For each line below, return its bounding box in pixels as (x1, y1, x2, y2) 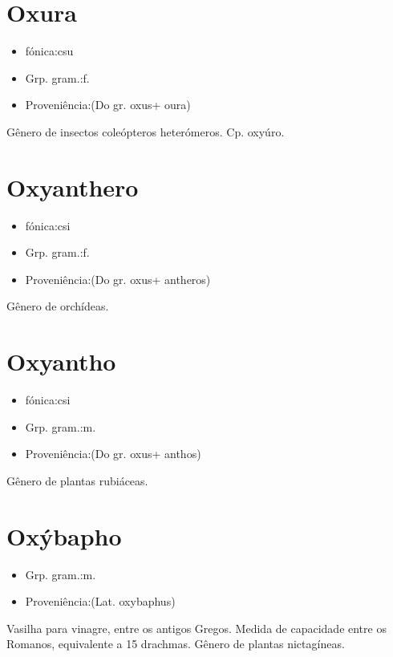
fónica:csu (25, 43, 74, 59)
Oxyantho (6, 345, 116, 378)
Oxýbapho (6, 519, 122, 552)
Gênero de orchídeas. (6, 298, 109, 314)
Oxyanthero (6, 170, 139, 203)
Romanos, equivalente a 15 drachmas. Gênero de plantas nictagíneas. (6, 635, 345, 652)
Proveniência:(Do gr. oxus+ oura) (25, 96, 191, 113)
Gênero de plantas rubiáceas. (6, 472, 148, 489)
